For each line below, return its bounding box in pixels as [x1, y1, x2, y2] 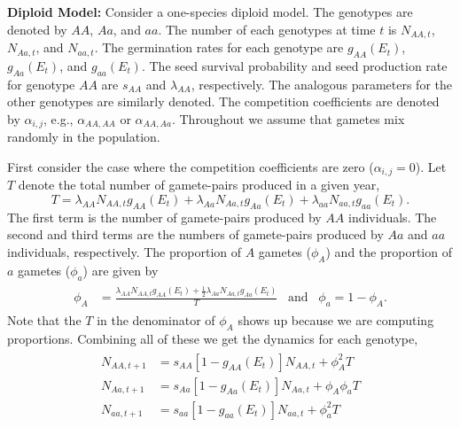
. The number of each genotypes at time [158, 19, 376, 38]
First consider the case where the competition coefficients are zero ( [7, 157, 374, 175]
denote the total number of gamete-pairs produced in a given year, [18, 175, 380, 194]
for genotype [7, 74, 75, 93]
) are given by [82, 260, 159, 279]
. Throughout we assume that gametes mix [171, 109, 405, 128]
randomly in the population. [7, 128, 160, 146]
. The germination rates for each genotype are [94, 38, 344, 57]
